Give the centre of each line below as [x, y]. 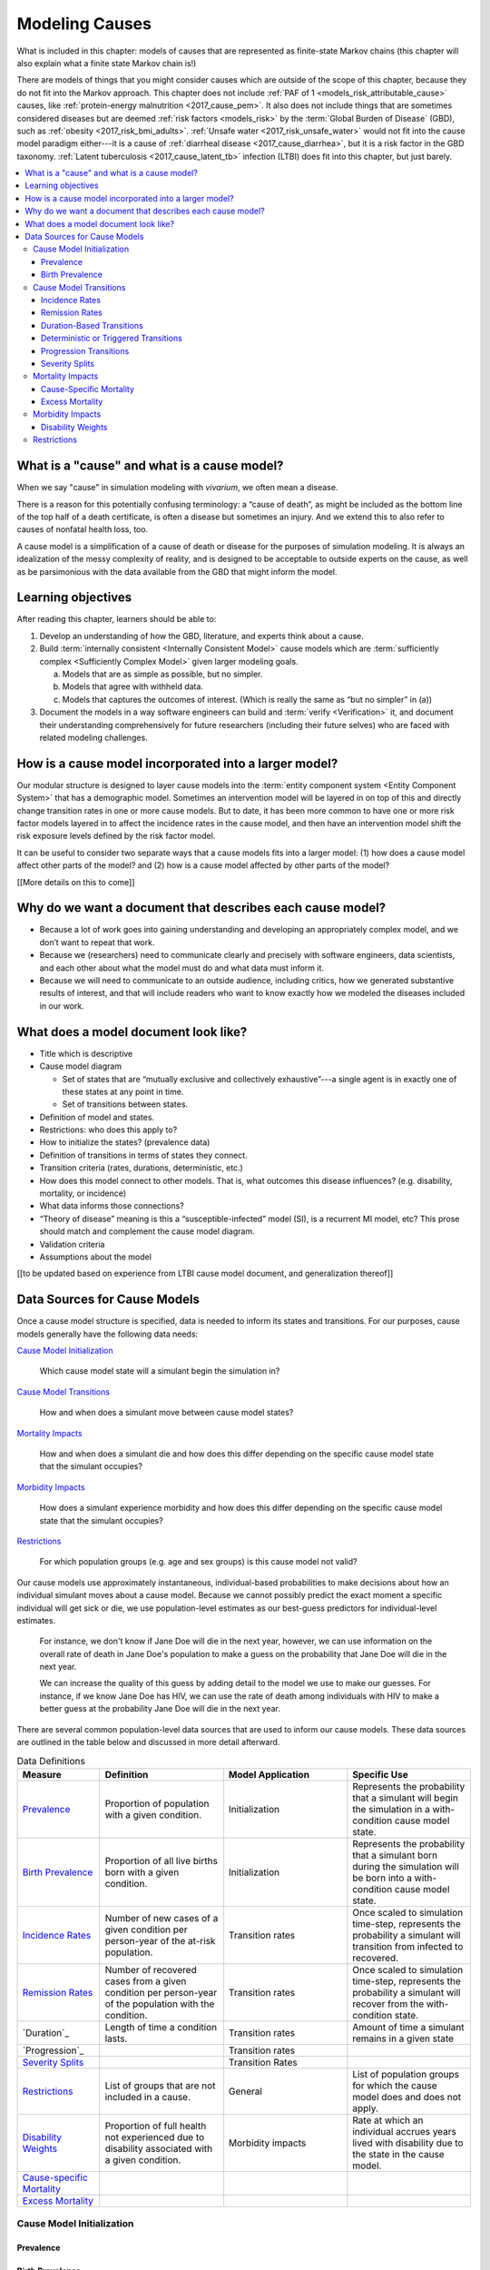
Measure [42, 1774]
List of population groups [406, 2074]
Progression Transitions [85, 350]
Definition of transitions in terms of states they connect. [144, 1155]
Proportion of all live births [161, 1860]
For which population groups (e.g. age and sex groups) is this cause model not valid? [198, 1562]
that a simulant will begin [405, 1798]
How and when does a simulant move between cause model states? [167, 1413]
